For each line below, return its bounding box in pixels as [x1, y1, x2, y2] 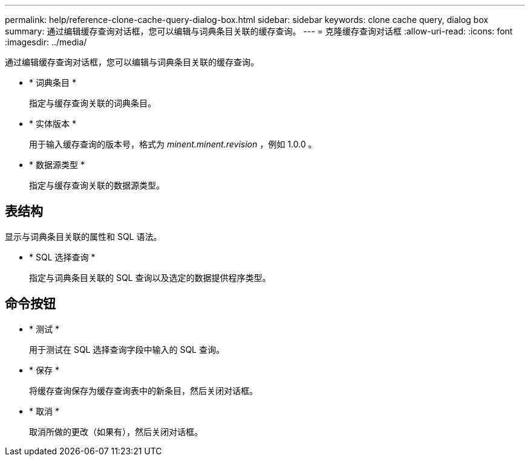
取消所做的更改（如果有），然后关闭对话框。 [29, 426, 203, 437]
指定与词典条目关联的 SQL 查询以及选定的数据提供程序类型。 [29, 272, 271, 283]
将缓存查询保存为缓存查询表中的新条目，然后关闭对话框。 [29, 385, 258, 396]
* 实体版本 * [29, 118, 76, 129]
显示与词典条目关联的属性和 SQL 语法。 [5, 231, 162, 242]
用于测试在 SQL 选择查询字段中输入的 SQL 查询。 [29, 344, 224, 355]
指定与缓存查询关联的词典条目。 [29, 98, 156, 108]
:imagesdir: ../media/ [5, 37, 87, 47]
